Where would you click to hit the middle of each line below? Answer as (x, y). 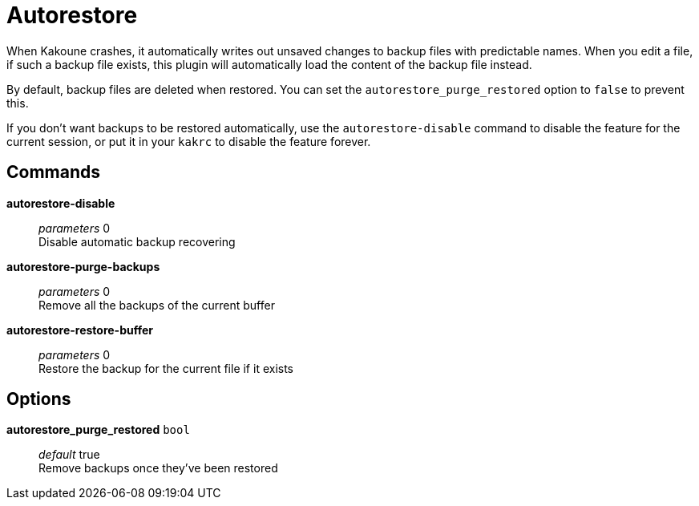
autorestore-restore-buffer (80, 330)
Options (39, 399)
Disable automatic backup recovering (137, 241)
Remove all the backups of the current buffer (157, 305)
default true (69, 455)
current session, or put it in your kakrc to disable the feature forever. (189, 141)
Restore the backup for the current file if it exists (166, 368)
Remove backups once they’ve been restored (158, 468)
